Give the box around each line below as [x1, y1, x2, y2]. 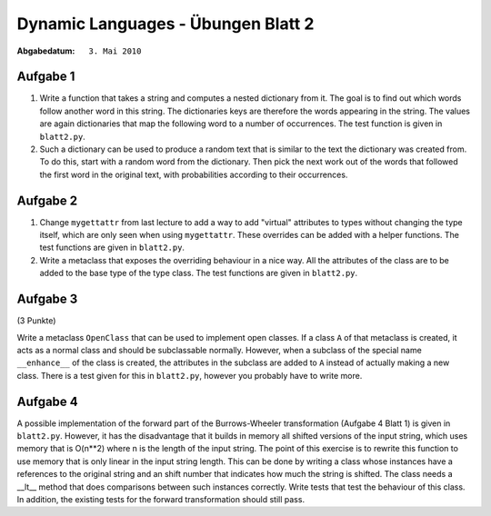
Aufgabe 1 [16, 69, 75, 84]
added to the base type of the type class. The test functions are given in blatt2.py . [39, 268, 358, 279]
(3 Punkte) [16, 315, 56, 326]
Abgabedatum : [16, 45, 75, 56]
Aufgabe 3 [16, 292, 78, 307]
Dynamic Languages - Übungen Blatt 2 [16, 14, 315, 34]
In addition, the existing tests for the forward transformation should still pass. [16, 493, 305, 504]
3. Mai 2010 [88, 45, 142, 56]
